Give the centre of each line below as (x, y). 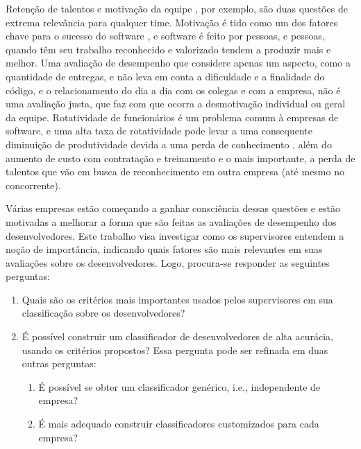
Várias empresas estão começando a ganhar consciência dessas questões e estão (173, 208)
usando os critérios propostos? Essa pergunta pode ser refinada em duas (175, 350)
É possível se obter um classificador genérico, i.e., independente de (179, 386)
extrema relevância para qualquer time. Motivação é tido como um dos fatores (172, 22)
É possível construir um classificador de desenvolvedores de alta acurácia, (177, 336)
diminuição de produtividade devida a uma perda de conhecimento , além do (169, 144)
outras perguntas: (59, 363)
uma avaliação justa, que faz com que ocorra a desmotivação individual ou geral (176, 104)
